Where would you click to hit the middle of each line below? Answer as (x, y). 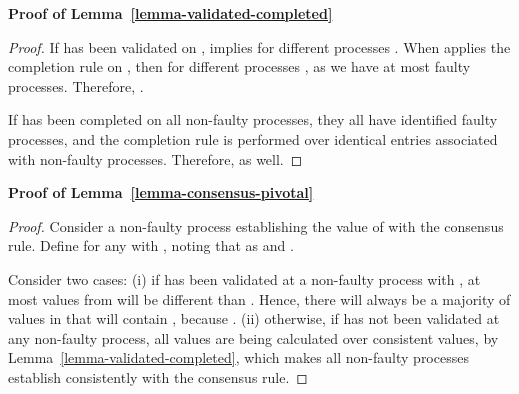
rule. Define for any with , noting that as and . (151, 245)
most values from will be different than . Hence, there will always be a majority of (259, 298)
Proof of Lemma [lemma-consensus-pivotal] (161, 192)
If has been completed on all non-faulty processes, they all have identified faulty (253, 119)
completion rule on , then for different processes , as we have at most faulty (239, 66)
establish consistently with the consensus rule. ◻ (158, 376)
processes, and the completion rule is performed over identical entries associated (253, 138)
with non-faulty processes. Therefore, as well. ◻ (155, 158)
